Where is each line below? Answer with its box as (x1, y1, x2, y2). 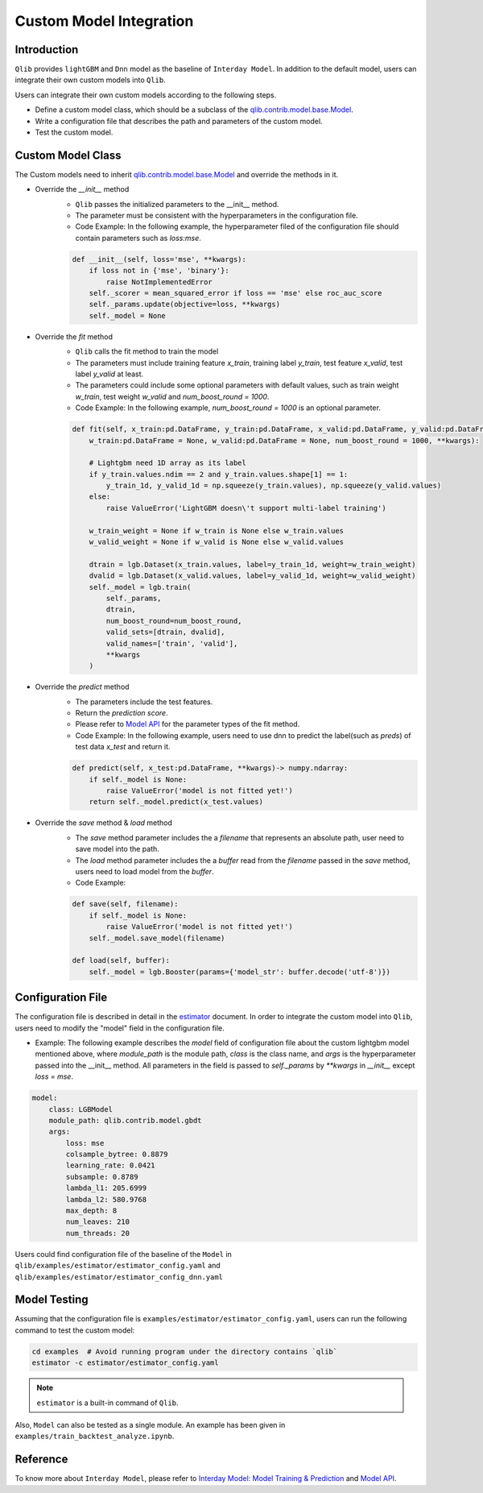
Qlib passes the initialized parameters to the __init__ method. (75, 199, 279, 209)
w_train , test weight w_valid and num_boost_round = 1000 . (75, 392, 270, 401)
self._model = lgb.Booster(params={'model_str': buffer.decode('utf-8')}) (89, 967, 390, 977)
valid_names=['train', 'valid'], (105, 639, 238, 648)
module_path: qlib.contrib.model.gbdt (48, 1116, 202, 1125)
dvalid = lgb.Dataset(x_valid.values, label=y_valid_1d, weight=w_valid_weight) (89, 571, 416, 580)
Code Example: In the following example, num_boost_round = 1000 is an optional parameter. (75, 403, 382, 413)
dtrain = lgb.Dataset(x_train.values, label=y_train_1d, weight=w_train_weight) (89, 560, 416, 569)
